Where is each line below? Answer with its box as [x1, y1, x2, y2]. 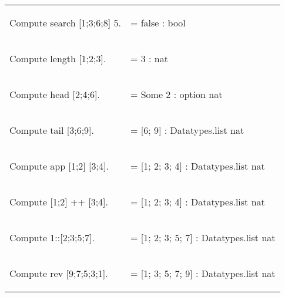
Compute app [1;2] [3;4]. [9, 159, 109, 173]
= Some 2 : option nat [130, 87, 223, 101]
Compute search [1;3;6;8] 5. [9, 16, 121, 29]
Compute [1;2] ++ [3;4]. [9, 195, 109, 208]
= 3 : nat [130, 52, 168, 65]
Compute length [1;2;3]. [9, 52, 106, 65]
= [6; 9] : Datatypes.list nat [130, 123, 244, 137]
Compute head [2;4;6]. [9, 87, 100, 101]
